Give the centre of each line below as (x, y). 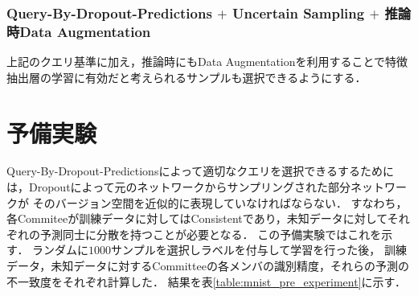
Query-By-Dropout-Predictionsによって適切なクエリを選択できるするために (201, 171)
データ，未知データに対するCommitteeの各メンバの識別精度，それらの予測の (208, 266)
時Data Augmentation (79, 31)
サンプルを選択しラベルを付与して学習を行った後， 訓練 (259, 250)
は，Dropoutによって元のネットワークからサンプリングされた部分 (179, 187)
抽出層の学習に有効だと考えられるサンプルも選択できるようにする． (186, 77)
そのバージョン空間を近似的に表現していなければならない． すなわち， (220, 202)
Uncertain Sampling (299, 12)
